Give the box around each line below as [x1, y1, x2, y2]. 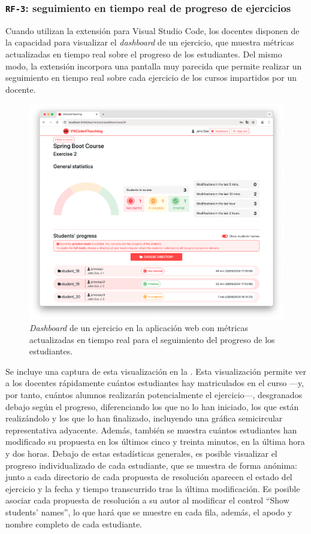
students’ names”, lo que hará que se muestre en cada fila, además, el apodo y [5, 506, 292, 518]
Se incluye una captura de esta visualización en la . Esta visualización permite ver [5, 365, 306, 377]
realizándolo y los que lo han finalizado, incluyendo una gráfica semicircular [5, 412, 283, 424]
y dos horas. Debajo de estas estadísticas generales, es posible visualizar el [5, 447, 277, 460]
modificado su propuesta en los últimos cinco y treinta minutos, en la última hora [5, 435, 305, 448]
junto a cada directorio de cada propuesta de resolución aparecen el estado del [5, 471, 292, 483]
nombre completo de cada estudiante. [5, 517, 142, 530]
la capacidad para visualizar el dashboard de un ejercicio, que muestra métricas [5, 36, 294, 48]
